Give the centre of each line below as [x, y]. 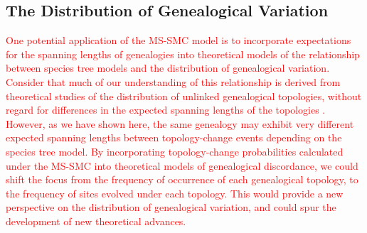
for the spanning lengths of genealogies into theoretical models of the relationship [183, 54]
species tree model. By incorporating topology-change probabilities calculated [175, 151]
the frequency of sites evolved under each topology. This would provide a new [175, 193]
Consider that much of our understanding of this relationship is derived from [173, 81]
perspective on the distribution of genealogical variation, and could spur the [171, 207]
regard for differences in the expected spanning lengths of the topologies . [166, 110]
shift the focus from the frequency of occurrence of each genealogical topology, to [182, 179]
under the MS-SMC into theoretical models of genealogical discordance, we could [182, 165]
